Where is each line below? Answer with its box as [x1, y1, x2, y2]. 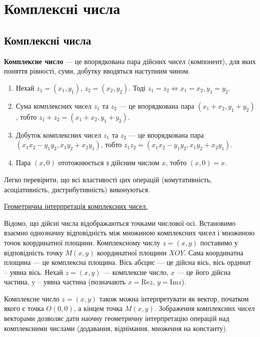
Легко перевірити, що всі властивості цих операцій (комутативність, [4, 174, 212, 184]
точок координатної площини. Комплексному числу [4, 237, 160, 247]
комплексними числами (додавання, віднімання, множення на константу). [4, 322, 228, 333]
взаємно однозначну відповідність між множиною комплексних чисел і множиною [4, 227, 254, 238]
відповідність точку [4, 247, 63, 257]
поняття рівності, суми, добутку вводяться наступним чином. [4, 66, 190, 76]
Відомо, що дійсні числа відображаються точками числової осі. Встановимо [4, 217, 235, 228]
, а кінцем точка [73, 303, 122, 313]
